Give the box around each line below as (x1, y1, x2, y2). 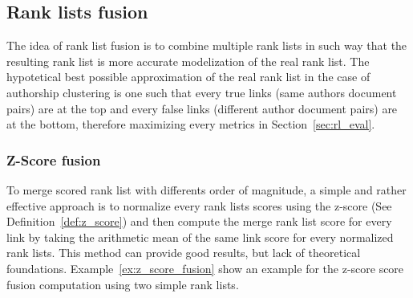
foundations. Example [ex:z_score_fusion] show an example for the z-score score (6, 259, 404, 276)
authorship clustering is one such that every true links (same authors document (6, 84, 397, 100)
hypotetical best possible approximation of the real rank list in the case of (6, 68, 370, 85)
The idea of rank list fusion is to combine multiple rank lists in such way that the (6, 37, 407, 54)
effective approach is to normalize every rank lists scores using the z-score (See (6, 197, 392, 214)
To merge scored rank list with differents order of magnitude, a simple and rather (6, 181, 407, 198)
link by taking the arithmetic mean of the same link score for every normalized (6, 228, 394, 245)
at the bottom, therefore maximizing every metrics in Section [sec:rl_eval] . (6, 116, 375, 133)
